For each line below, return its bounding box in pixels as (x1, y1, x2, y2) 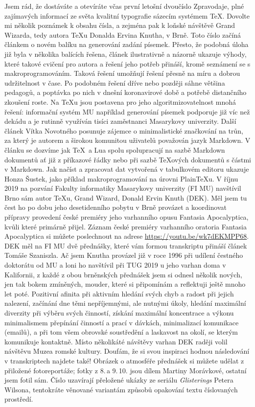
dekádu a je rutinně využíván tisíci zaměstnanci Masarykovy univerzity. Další (4, 116, 236, 126)
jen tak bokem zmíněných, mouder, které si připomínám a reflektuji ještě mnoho (4, 279, 246, 289)
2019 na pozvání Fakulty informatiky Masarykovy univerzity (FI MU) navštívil (4, 183, 241, 193)
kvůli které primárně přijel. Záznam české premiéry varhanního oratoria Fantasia (4, 221, 247, 231)
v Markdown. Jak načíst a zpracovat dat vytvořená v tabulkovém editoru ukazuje (4, 164, 249, 174)
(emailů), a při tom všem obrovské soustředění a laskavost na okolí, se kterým (4, 327, 238, 337)
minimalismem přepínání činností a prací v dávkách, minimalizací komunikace (4, 317, 239, 327)
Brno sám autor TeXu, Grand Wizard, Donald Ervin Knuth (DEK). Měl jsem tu (4, 192, 247, 203)
